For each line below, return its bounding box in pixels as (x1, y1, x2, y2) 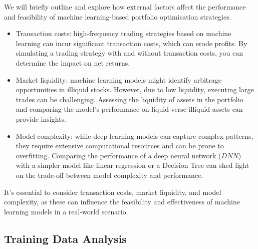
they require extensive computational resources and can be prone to (16, 140, 224, 151)
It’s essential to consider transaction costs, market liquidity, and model (4, 186, 221, 197)
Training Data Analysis (4, 230, 127, 246)
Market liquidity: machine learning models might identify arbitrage (16, 74, 221, 85)
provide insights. (16, 113, 66, 124)
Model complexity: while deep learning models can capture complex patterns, (16, 130, 253, 141)
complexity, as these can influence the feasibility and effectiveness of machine (4, 196, 240, 207)
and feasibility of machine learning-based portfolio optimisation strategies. (4, 11, 231, 22)
